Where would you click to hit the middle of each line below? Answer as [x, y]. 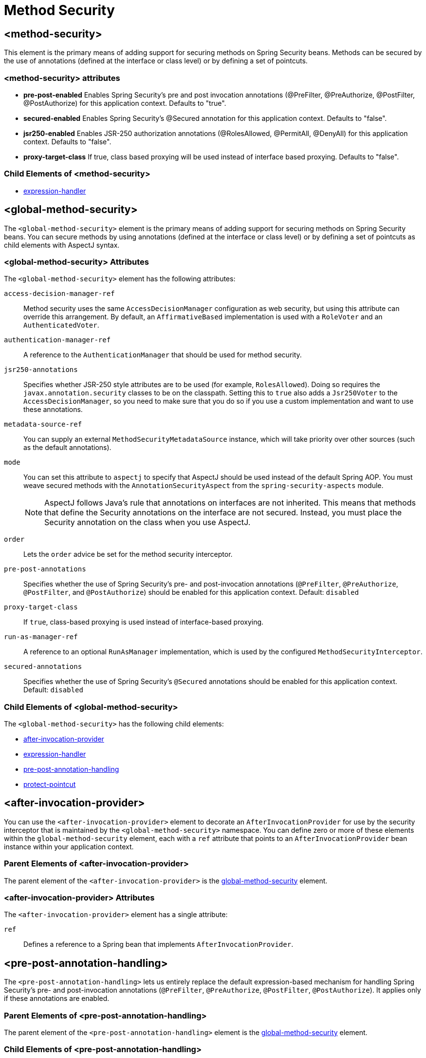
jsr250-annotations [41, 370]
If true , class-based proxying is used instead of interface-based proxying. [144, 622]
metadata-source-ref [43, 424]
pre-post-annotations [45, 569]
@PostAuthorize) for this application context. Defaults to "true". [125, 103]
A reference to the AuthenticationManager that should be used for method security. [163, 355]
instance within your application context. [69, 846]
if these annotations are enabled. [57, 999]
